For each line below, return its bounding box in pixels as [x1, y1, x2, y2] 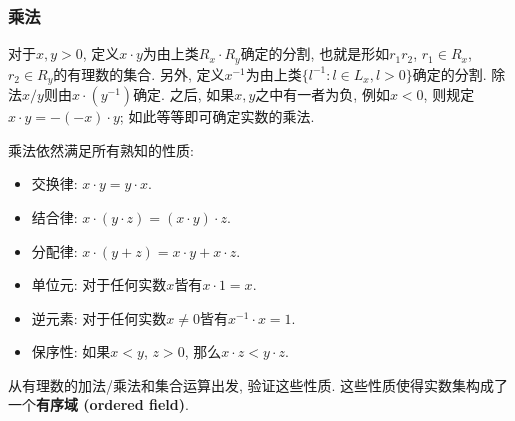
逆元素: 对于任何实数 [31, 307, 167, 328]
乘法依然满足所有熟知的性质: [8, 139, 194, 160]
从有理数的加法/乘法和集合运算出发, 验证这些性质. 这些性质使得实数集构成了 [8, 374, 509, 395]
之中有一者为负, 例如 [255, 84, 390, 105]
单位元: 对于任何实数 [31, 274, 167, 295]
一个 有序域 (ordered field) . [8, 394, 189, 415]
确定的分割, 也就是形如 [240, 43, 390, 64]
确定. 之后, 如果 [133, 84, 235, 105]
